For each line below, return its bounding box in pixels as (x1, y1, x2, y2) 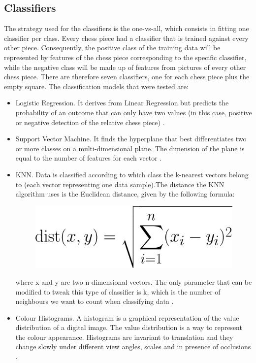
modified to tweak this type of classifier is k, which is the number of (15, 286, 221, 297)
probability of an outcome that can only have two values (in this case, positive (15, 107, 252, 117)
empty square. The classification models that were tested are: (4, 81, 189, 91)
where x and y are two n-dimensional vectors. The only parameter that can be (15, 276, 252, 287)
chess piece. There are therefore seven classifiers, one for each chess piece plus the (4, 71, 250, 82)
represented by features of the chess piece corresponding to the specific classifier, (4, 52, 247, 62)
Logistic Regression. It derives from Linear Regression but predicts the (15, 98, 229, 108)
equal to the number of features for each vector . (15, 153, 162, 163)
